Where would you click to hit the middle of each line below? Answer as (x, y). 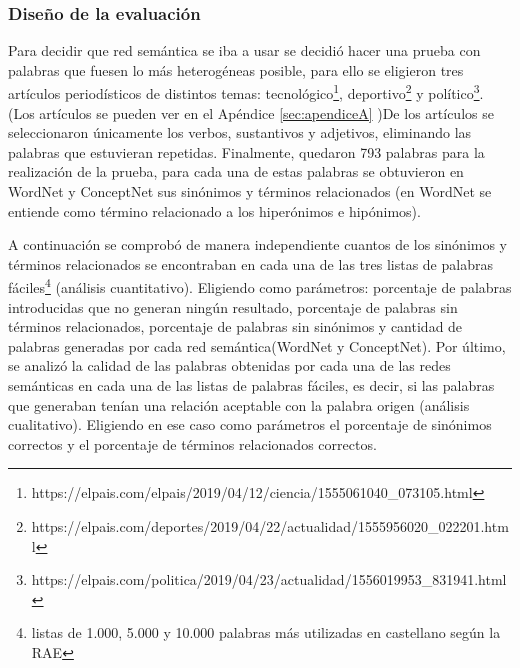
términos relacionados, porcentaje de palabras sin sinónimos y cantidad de (235, 326)
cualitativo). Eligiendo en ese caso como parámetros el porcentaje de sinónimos (250, 424)
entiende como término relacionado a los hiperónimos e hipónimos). (214, 210)
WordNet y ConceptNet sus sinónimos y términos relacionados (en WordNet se (250, 191)
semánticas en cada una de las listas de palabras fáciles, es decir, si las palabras (251, 385)
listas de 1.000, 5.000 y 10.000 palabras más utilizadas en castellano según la (266, 632)
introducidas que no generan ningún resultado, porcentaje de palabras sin (233, 306)
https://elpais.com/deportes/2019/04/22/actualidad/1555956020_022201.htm (270, 526)
